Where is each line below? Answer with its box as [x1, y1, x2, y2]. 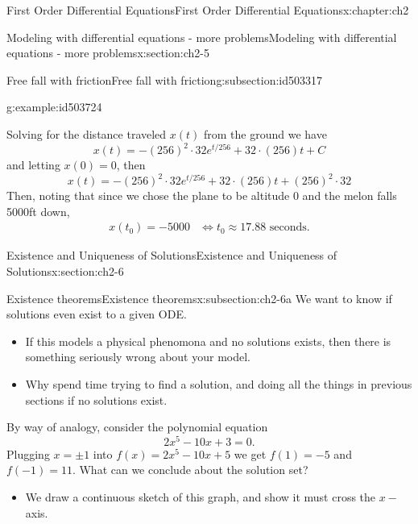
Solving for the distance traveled [6, 125, 167, 142]
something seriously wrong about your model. [25, 348, 250, 365]
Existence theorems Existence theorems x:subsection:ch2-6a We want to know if [6, 289, 392, 306]
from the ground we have [203, 125, 327, 142]
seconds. [269, 222, 310, 234]
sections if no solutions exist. [25, 391, 168, 408]
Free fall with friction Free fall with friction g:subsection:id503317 [6, 71, 322, 88]
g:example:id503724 [6, 98, 102, 115]
